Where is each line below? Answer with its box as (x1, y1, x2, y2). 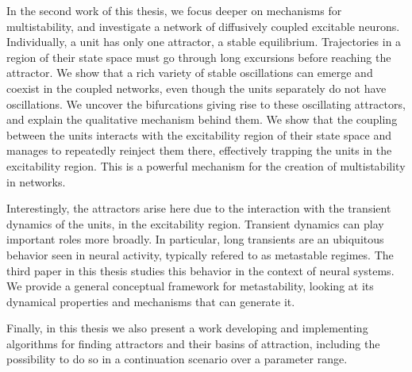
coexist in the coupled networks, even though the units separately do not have (6, 79, 387, 96)
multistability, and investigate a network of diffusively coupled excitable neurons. (6, 17, 400, 34)
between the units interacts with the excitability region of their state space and (6, 126, 391, 143)
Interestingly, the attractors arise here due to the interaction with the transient (6, 200, 391, 217)
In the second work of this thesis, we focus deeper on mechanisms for (6, 2, 342, 18)
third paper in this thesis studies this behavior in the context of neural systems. (6, 262, 395, 278)
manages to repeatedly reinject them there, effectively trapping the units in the (6, 142, 392, 159)
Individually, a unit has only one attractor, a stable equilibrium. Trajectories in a (6, 33, 402, 50)
